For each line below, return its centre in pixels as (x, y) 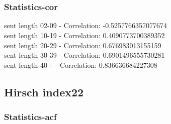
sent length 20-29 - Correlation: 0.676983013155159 (83, 45)
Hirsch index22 (44, 92)
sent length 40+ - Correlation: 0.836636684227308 (81, 65)
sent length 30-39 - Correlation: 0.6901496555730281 (84, 55)
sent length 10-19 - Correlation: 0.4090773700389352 (84, 35)
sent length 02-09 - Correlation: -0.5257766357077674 (86, 25)
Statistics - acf (30, 117)
